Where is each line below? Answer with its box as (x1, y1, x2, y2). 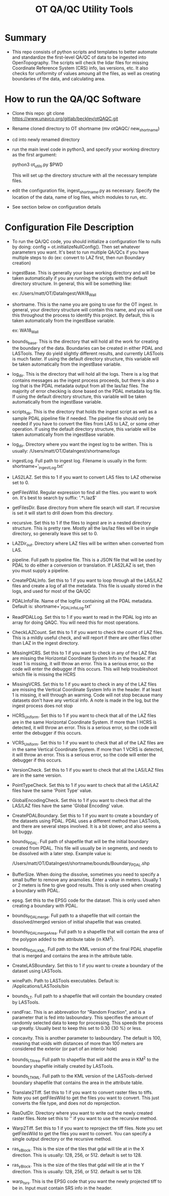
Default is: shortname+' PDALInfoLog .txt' (12, 603, 92, 611)
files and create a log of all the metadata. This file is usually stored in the (12, 582, 163, 588)
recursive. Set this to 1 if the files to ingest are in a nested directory (12, 520, 151, 526)
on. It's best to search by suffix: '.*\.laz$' (12, 495, 97, 501)
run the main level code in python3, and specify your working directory (12, 146, 160, 152)
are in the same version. (12, 772, 63, 778)
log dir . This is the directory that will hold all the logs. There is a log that (12, 371, 158, 378)
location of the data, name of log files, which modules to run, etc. (12, 194, 148, 201)
